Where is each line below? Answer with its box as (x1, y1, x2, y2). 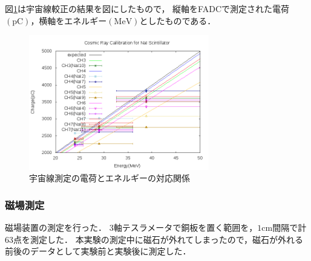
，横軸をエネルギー (30, 14, 107, 27)
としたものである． (139, 14, 216, 27)
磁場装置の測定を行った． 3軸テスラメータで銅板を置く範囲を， (5, 221, 258, 234)
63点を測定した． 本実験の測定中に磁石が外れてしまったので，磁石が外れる (5, 233, 304, 245)
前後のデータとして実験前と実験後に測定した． (5, 245, 191, 257)
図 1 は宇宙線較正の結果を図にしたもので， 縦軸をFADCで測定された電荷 (5, 2, 289, 14)
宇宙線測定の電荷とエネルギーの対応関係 (29, 172, 190, 184)
